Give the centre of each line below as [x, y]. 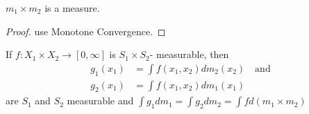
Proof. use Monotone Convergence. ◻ [86, 31]
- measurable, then [189, 54]
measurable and [100, 101]
